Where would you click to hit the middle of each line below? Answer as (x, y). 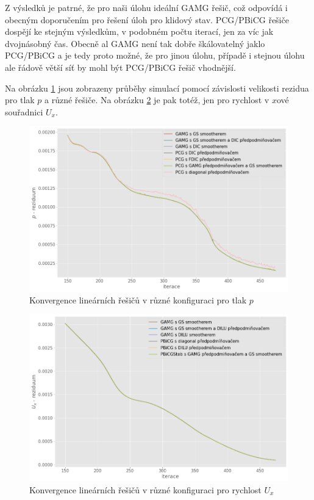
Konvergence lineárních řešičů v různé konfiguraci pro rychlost (145, 489)
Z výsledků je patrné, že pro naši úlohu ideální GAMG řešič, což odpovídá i (146, 7)
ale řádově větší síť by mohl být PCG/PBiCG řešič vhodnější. (120, 67)
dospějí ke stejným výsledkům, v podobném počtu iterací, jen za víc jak (139, 31)
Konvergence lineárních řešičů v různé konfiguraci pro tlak (138, 299)
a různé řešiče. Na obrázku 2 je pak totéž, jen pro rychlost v (157, 100)
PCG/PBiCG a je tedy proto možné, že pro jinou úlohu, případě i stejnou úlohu (155, 55)
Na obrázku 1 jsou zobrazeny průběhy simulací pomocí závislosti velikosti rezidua (157, 88)
